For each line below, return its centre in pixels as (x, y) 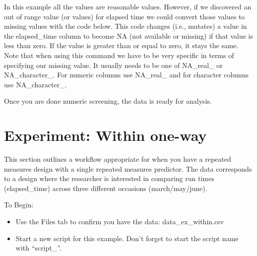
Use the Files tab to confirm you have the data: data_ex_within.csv (120, 222)
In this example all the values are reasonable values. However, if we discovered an (128, 6)
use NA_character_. (35, 84)
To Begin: (19, 205)
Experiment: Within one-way (105, 135)
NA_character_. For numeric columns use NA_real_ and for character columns (127, 75)
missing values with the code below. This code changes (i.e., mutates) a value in (126, 26)
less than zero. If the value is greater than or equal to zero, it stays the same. (121, 45)
